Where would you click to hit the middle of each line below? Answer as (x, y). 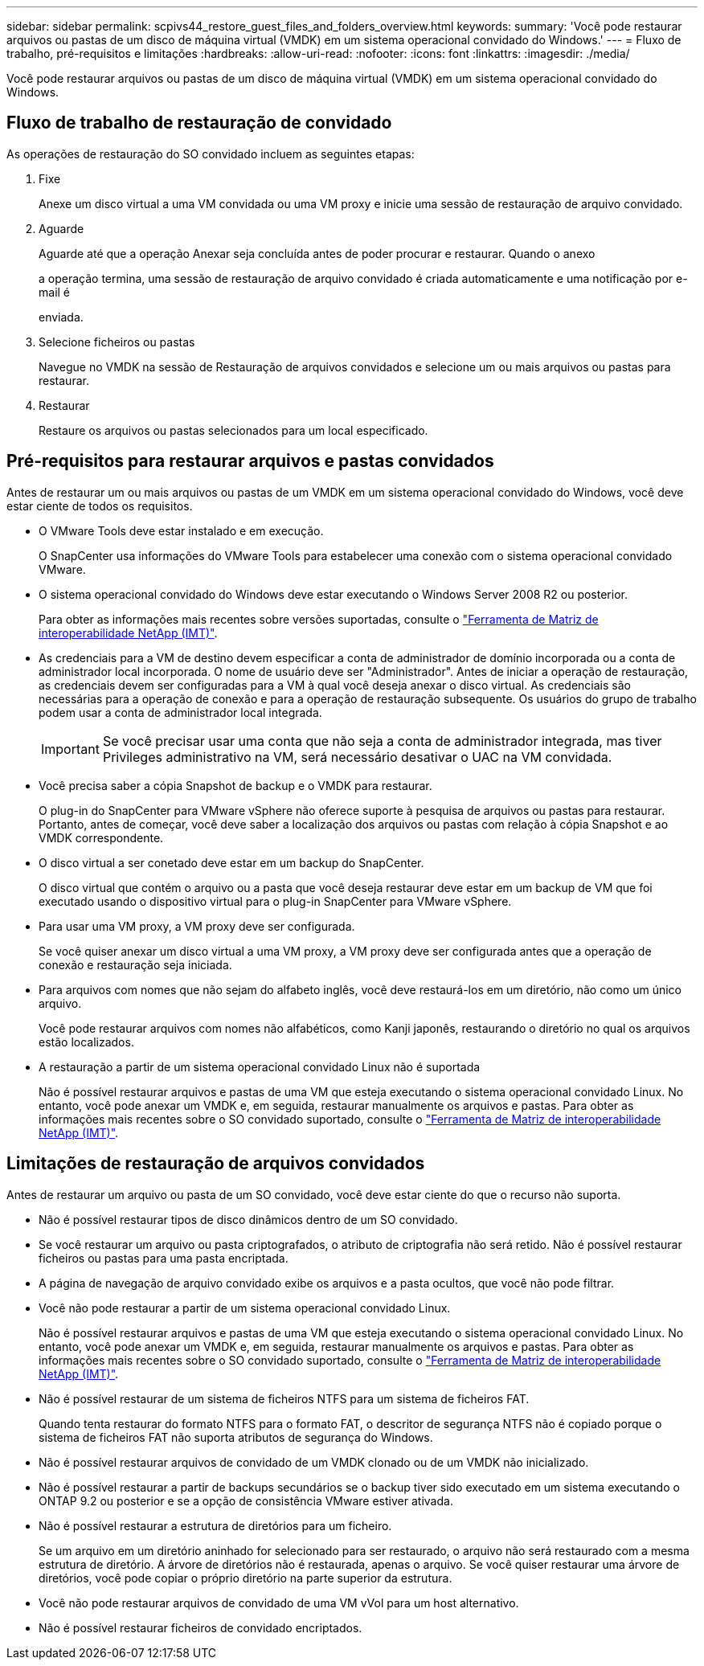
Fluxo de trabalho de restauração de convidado (199, 123)
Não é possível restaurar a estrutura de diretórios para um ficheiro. (215, 1525)
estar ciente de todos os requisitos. (100, 506)
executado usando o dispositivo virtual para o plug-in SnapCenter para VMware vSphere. (275, 901)
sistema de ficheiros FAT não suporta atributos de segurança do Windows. (236, 1437)
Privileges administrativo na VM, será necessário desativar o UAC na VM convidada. (357, 757)
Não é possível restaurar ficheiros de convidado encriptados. (201, 1627)
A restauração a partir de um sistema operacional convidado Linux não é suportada (260, 1066)
